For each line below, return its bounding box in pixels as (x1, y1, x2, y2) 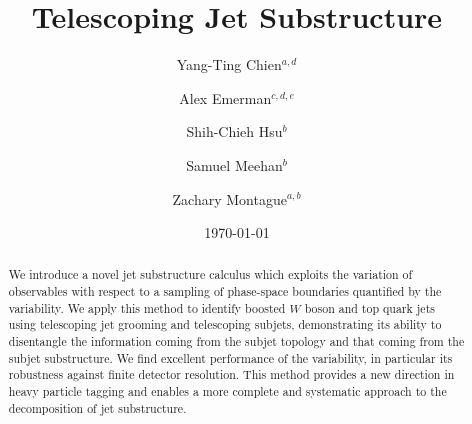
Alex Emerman (179, 87, 272, 108)
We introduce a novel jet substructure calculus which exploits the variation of (8, 266, 413, 283)
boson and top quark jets (304, 299, 435, 316)
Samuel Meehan (186, 154, 283, 175)
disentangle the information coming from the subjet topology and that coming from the (8, 333, 465, 350)
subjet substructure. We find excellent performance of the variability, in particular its (8, 349, 453, 366)
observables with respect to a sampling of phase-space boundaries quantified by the (8, 283, 442, 300)
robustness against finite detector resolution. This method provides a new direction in (8, 366, 455, 383)
